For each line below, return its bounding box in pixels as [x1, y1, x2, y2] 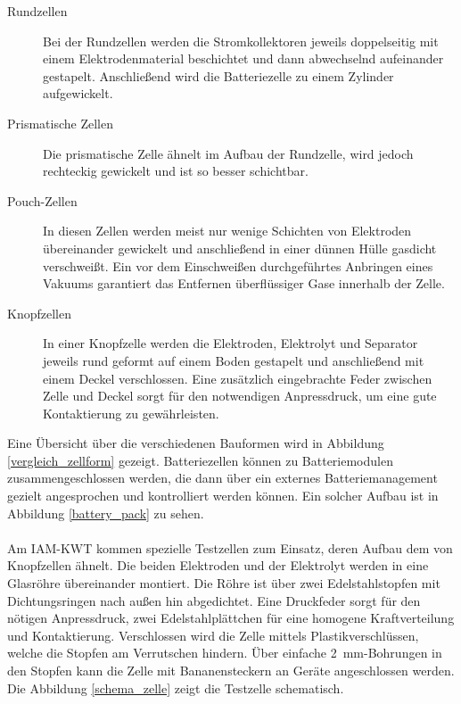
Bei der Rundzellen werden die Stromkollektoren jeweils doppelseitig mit [43, 31, 439, 50]
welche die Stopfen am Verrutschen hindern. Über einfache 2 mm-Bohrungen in [7, 643, 442, 662]
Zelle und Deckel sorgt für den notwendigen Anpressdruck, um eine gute [43, 386, 437, 405]
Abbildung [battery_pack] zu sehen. [7, 503, 204, 522]
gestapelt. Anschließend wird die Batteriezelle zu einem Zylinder [43, 66, 394, 85]
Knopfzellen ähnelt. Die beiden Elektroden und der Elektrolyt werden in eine [7, 556, 429, 575]
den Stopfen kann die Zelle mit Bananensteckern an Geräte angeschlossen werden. [7, 661, 455, 679]
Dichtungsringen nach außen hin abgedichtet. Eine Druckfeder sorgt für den [7, 591, 421, 609]
